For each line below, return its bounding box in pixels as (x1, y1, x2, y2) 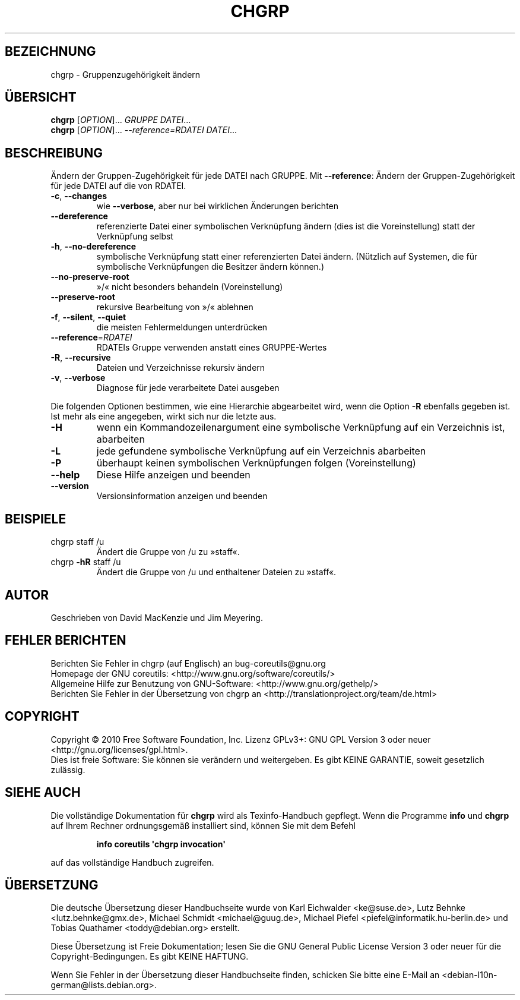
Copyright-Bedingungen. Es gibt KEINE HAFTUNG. (50, 951, 249, 962)
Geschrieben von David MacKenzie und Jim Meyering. (50, 612, 263, 623)
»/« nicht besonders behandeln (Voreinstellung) (96, 282, 283, 292)
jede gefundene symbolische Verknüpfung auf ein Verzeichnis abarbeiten (96, 445, 426, 458)
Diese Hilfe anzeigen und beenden (96, 469, 251, 481)
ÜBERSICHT (5, 90, 77, 105)
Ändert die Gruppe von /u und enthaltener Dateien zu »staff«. (96, 567, 337, 578)
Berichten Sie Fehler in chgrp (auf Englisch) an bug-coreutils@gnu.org (50, 658, 326, 668)
